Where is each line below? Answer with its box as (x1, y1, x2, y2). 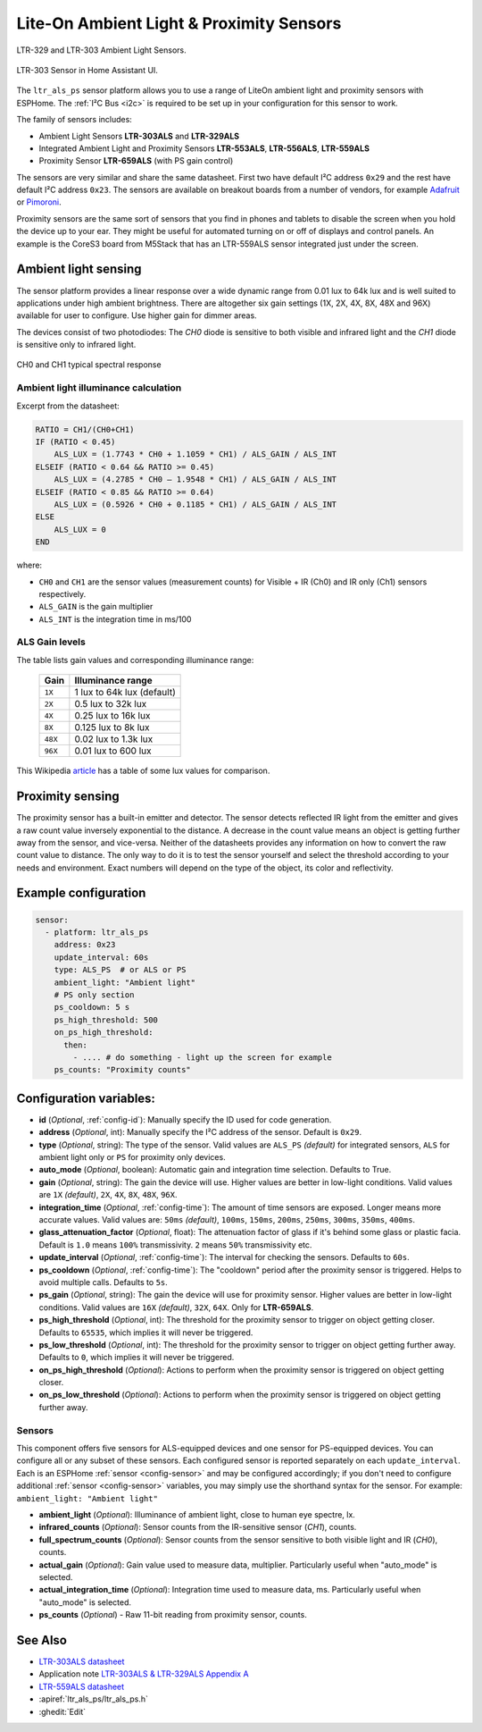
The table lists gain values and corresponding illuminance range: (16, 654, 254, 665)
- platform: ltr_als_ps (45, 928, 149, 937)
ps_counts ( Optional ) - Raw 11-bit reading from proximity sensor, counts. (38, 1610, 307, 1620)
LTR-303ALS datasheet (38, 1656, 125, 1667)
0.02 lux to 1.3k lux (74, 733, 154, 745)
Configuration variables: (16, 1090, 156, 1106)
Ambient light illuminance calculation (16, 382, 182, 394)
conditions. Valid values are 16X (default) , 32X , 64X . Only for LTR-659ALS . (38, 1301, 314, 1313)
